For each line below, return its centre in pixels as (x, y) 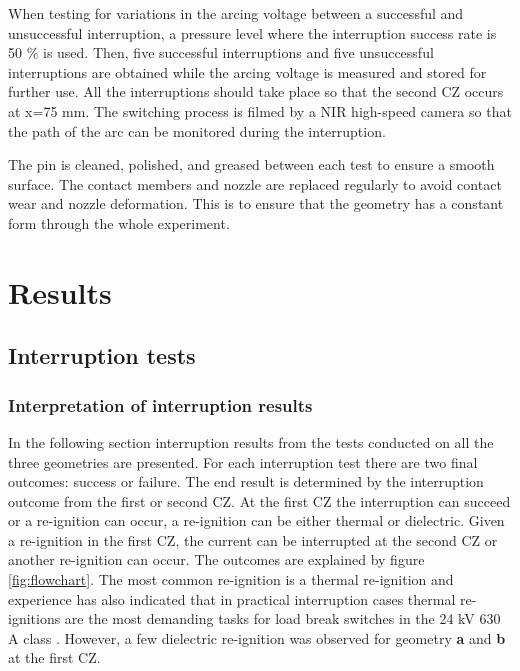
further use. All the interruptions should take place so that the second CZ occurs (256, 91)
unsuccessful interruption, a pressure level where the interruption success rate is (252, 32)
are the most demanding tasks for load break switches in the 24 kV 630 (282, 618)
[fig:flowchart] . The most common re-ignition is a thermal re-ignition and (231, 579)
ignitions (34, 618)
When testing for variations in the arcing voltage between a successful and (236, 13)
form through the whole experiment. (119, 222)
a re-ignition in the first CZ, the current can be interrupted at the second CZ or (253, 539)
